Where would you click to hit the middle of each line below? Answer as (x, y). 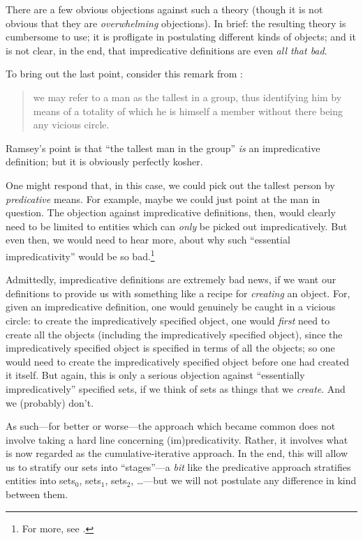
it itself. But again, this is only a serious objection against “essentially (155, 375)
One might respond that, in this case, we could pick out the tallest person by (170, 185)
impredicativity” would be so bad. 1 (80, 255)
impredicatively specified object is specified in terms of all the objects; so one (170, 348)
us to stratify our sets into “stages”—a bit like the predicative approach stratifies (178, 466)
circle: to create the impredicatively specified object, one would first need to (168, 320)
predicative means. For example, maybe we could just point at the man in (163, 198)
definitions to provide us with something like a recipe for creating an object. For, (178, 293)
